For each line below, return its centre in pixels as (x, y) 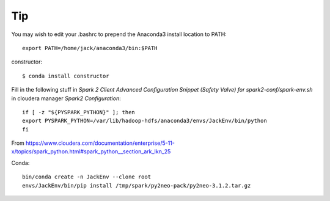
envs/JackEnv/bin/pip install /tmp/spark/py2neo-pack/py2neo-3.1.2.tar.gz (137, 185)
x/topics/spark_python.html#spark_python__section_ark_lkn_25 (91, 152)
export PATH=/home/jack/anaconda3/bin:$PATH (90, 48)
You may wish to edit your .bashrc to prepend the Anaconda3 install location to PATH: (119, 34)
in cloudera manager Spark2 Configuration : (66, 98)
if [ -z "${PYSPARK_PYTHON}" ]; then (79, 112)
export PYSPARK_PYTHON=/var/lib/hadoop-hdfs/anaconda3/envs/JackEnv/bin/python (145, 121)
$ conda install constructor (66, 76)
